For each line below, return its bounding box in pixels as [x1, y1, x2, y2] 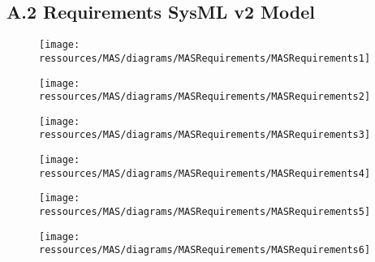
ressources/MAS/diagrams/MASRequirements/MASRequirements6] [39, 244, 371, 256]
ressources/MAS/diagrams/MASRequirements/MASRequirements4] [39, 167, 371, 179]
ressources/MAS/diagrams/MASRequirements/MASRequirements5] [39, 206, 371, 218]
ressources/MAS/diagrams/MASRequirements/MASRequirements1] [39, 52, 371, 64]
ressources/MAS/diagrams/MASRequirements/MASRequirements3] [39, 129, 371, 141]
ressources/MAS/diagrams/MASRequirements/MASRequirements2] [39, 91, 371, 103]
